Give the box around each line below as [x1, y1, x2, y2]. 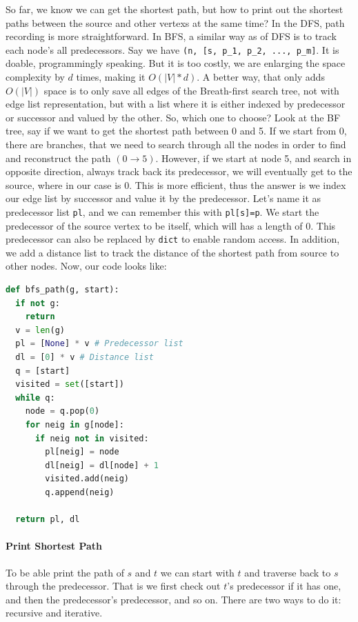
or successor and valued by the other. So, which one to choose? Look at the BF [6, 110, 341, 124]
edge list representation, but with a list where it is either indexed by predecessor [6, 97, 346, 111]
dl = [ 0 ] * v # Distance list [15, 352, 154, 363]
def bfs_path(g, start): [6, 285, 119, 295]
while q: [15, 392, 55, 403]
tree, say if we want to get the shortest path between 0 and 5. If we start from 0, [6, 123, 347, 138]
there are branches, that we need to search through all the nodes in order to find [6, 137, 346, 151]
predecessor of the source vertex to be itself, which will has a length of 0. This [6, 218, 336, 232]
